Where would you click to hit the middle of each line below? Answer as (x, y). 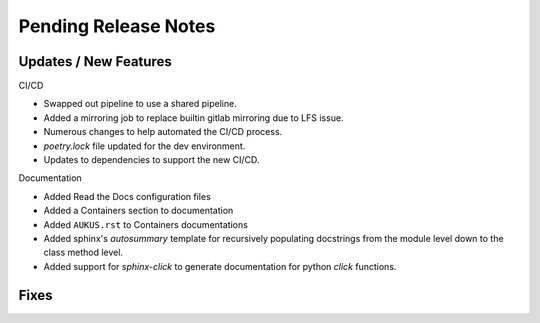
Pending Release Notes (117, 26)
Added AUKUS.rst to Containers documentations (146, 224)
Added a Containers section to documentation (138, 211)
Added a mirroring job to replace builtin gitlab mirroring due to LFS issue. (193, 117)
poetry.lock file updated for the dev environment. (144, 146)
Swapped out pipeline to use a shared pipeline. (140, 104)
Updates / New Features (95, 61)
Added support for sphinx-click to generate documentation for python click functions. (220, 266)
